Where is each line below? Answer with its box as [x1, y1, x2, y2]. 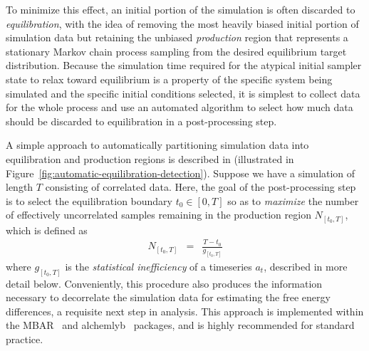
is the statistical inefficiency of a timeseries [65, 258, 252, 273]
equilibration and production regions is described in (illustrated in [6, 151, 294, 166]
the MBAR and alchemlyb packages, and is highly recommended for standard [6, 318, 355, 332]
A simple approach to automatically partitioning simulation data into [6, 137, 309, 152]
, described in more [264, 258, 348, 273]
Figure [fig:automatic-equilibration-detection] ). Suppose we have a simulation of [6, 165, 355, 180]
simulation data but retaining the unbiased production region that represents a [6, 30, 348, 45]
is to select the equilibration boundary [6, 193, 172, 208]
